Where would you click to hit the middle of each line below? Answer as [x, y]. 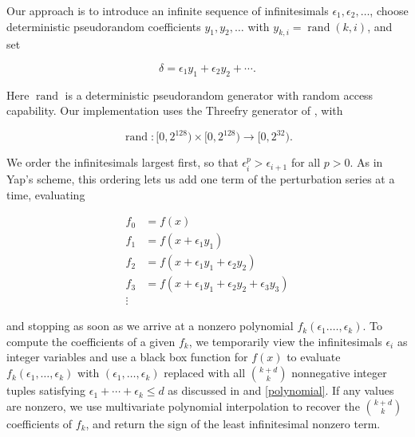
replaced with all [205, 373]
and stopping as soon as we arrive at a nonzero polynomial [150, 326]
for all [306, 162]
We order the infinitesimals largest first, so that [123, 162]
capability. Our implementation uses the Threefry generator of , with [175, 110]
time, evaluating [46, 194]
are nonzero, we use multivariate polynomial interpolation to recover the [183, 406]
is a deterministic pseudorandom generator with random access [219, 94]
